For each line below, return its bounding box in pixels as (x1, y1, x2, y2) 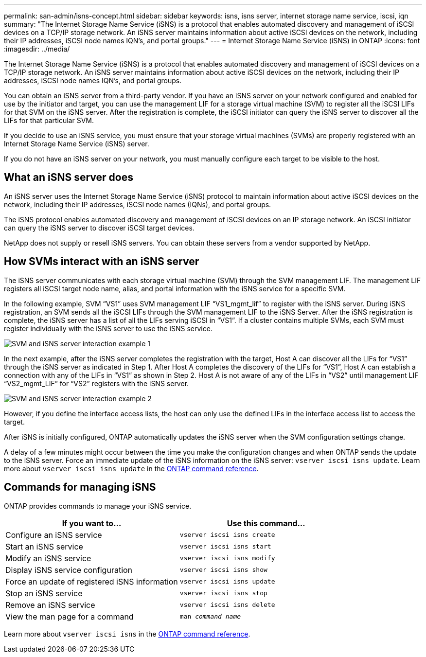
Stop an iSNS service (5, 588, 83, 598)
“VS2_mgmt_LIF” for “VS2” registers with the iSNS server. (4, 379, 189, 388)
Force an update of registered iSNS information (5, 576, 178, 586)
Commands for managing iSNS (4, 481, 156, 494)
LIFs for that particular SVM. (4, 116, 94, 124)
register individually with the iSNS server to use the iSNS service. (4, 324, 213, 333)
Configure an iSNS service (5, 530, 102, 540)
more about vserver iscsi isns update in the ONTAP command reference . (4, 464, 259, 473)
